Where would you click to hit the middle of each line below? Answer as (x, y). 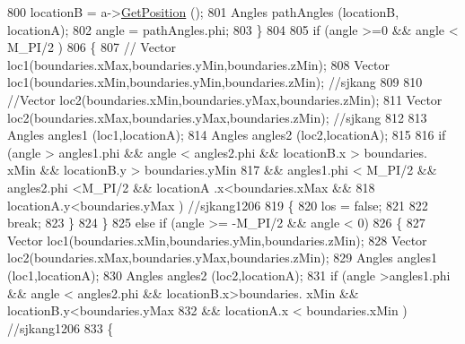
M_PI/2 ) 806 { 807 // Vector (92, 47)
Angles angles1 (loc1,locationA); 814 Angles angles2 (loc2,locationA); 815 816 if (227, 135)
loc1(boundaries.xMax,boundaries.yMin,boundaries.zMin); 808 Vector (198, 64)
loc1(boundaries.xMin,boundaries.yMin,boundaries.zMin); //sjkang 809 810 (215, 82)
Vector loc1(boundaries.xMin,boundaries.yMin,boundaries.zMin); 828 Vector (217, 240)
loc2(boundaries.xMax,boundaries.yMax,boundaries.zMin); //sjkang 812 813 (217, 117)
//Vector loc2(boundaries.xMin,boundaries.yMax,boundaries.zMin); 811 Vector (225, 99)
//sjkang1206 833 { (61, 327)
